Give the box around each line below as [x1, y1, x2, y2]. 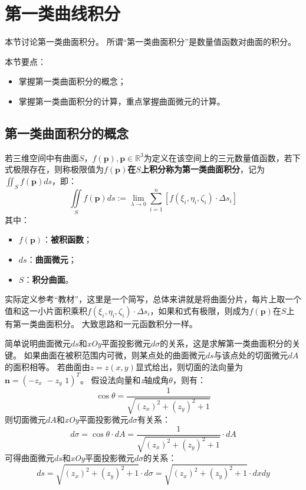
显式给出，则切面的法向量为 [135, 360, 243, 373]
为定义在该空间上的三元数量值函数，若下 [143, 151, 301, 164]
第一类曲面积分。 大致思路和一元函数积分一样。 [12, 317, 198, 329]
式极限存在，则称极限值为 [5, 163, 104, 175]
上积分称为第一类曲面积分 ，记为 [140, 163, 265, 175]
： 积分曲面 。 [24, 273, 74, 285]
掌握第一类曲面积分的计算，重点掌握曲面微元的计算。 [18, 94, 225, 107]
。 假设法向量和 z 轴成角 [80, 373, 169, 386]
